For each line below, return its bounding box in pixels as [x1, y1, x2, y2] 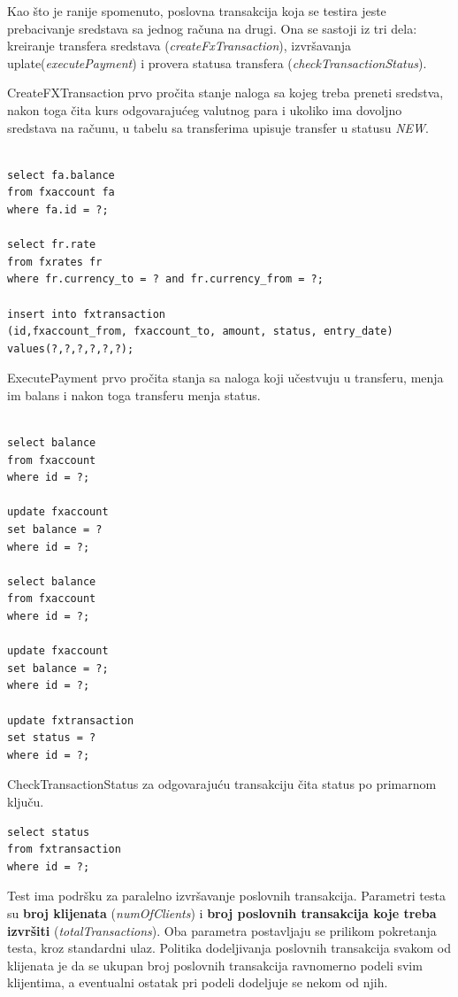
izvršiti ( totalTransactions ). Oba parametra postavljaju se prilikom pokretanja [7, 921, 437, 939]
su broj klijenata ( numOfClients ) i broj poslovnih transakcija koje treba [7, 903, 437, 922]
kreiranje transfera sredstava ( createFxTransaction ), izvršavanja [7, 36, 352, 55]
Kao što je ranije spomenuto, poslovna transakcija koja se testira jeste [7, 2, 386, 19]
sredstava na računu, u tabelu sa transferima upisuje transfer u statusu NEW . [7, 118, 429, 136]
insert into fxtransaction [7, 307, 165, 321]
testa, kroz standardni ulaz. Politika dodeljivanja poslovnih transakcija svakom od [7, 939, 452, 957]
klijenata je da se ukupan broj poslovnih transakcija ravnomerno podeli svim [7, 955, 423, 974]
